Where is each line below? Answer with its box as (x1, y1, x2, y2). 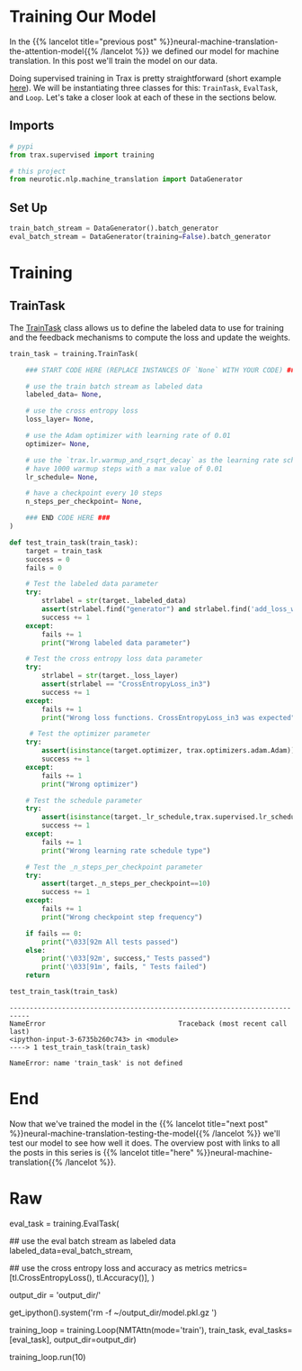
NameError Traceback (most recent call (9, 1019, 288, 1028)
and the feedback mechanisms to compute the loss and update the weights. (9, 332, 290, 343)
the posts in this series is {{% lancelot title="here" (9, 1147, 195, 1157)
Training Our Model (9, 6, 156, 27)
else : (25, 946, 47, 955)
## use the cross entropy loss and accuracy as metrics (9, 1262, 213, 1273)
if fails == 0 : (25, 928, 83, 938)
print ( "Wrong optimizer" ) (41, 780, 139, 789)
